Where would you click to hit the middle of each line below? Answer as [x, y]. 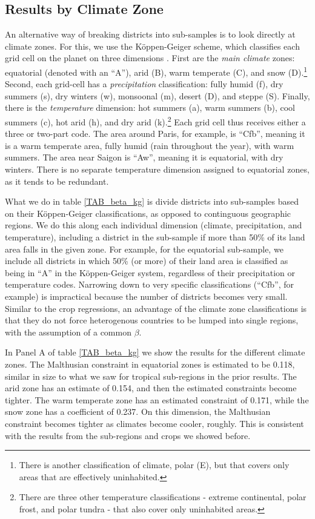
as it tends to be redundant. [57, 181]
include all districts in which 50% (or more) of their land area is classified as [147, 261]
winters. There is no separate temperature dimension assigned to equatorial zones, [157, 169]
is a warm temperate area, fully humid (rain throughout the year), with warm [150, 145]
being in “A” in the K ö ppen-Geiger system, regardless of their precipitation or [150, 272]
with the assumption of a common [68, 332]
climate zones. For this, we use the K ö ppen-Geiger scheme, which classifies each [152, 46]
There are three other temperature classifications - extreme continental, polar [163, 497]
